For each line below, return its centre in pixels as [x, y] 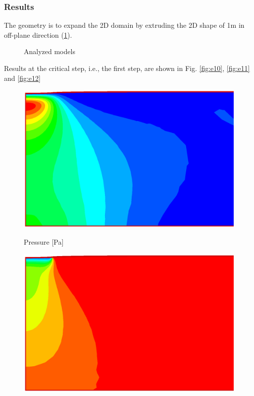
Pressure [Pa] [44, 242]
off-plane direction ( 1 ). [38, 34]
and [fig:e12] [22, 78]
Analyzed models [50, 51]
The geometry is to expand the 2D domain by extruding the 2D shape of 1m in [124, 25]
